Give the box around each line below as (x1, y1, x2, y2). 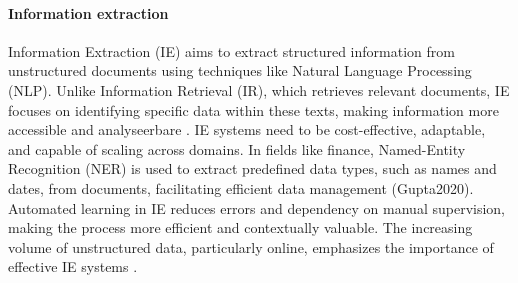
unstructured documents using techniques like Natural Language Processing (8, 60, 472, 81)
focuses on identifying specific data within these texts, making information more (8, 99, 499, 120)
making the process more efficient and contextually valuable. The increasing (8, 217, 473, 238)
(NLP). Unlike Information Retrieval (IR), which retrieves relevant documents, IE (8, 79, 510, 100)
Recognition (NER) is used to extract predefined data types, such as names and (8, 158, 497, 179)
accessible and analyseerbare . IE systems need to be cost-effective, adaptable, (8, 119, 486, 140)
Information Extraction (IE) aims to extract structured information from (8, 40, 455, 61)
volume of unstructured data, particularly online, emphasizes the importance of (8, 236, 494, 257)
